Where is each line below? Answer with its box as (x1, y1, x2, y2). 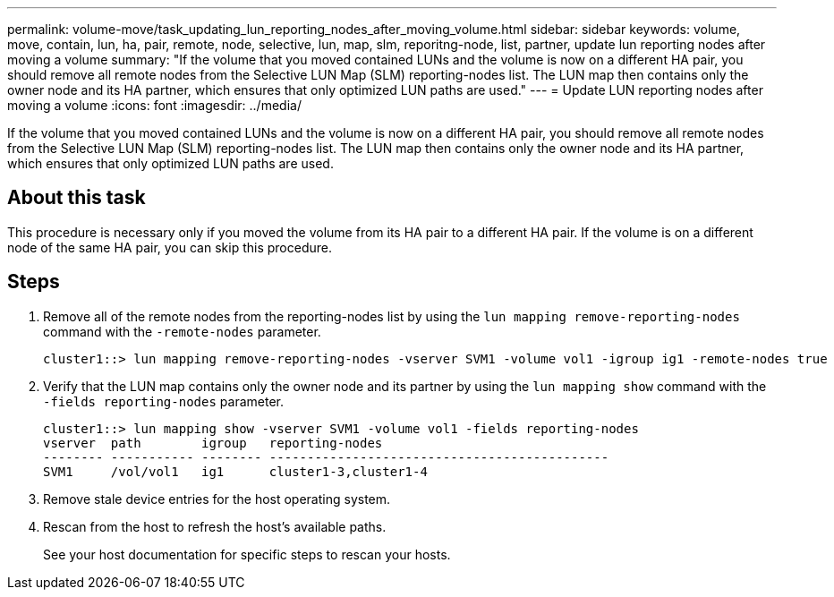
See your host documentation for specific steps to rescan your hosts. (43, 546, 451, 562)
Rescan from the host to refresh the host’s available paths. (43, 518, 387, 534)
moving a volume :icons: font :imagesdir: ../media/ (7, 98, 302, 113)
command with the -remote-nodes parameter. (43, 323, 321, 339)
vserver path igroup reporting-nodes (43, 435, 383, 450)
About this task (7, 186, 146, 209)
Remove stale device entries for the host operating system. (43, 490, 391, 507)
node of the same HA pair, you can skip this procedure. (7, 239, 332, 255)
